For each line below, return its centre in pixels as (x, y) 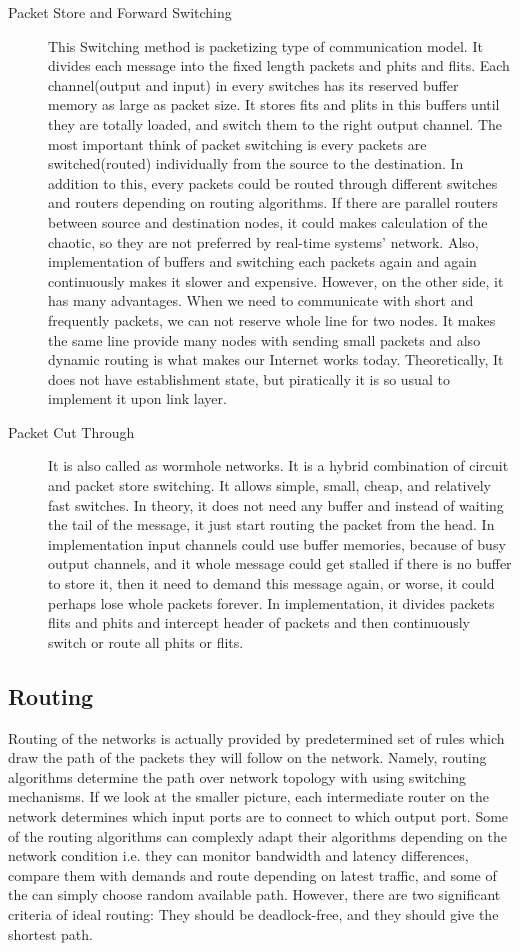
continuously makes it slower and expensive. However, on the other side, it (276, 280)
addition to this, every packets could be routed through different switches (273, 182)
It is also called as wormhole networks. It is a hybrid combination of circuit (278, 465)
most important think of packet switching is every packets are (237, 143)
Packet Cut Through (71, 431)
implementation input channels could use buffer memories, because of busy (277, 543)
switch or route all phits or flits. (146, 641)
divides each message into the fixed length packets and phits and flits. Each (279, 65)
